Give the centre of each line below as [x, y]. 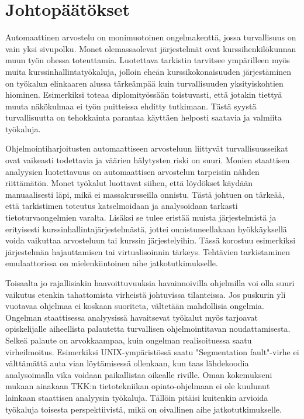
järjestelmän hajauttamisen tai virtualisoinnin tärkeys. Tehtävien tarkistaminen [148, 251]
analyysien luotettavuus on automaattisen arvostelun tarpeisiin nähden [132, 171]
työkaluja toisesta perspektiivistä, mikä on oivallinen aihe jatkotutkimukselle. [144, 409]
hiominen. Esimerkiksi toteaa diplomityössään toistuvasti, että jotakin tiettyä [144, 95]
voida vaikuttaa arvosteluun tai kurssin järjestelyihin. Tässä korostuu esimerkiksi [151, 240]
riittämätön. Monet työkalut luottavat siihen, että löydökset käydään [129, 183]
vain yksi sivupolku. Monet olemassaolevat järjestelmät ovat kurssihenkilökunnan [151, 48]
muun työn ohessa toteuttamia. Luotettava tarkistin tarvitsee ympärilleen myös [148, 60]
